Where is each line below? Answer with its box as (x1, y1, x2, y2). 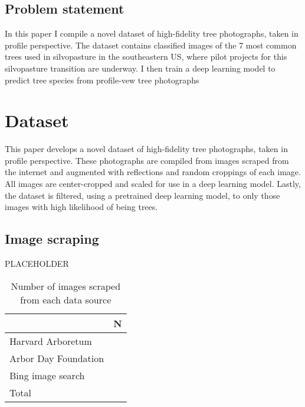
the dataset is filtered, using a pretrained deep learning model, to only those (5, 189, 280, 201)
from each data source (20, 292, 111, 306)
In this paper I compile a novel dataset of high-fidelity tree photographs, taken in (5, 27, 299, 40)
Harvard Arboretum (9, 334, 92, 348)
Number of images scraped (11, 279, 121, 293)
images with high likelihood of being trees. (5, 201, 158, 213)
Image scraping (5, 230, 99, 248)
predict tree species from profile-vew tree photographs (5, 73, 199, 86)
